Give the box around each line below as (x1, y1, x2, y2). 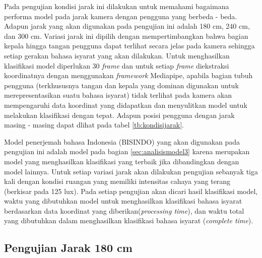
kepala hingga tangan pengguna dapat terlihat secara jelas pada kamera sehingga (4, 40, 255, 51)
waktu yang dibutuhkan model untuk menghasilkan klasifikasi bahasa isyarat (4, 196, 242, 206)
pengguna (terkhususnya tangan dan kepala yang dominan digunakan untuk (4, 80, 239, 90)
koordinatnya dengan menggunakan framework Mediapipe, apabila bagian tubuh (4, 70, 253, 81)
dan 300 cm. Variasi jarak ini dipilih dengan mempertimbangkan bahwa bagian (4, 30, 248, 41)
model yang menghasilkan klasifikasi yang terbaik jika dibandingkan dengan (4, 156, 239, 166)
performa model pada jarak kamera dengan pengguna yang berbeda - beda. (4, 11, 237, 21)
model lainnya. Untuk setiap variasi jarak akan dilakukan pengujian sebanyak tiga (4, 166, 258, 176)
